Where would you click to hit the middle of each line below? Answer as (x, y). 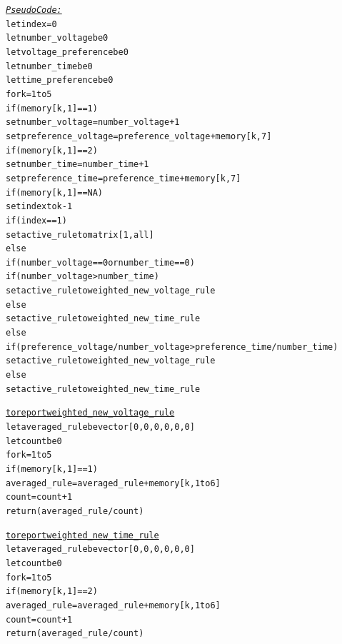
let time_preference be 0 (60, 80)
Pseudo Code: (34, 10)
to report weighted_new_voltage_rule (90, 413)
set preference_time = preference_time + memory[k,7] (124, 178)
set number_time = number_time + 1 (77, 165)
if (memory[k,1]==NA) (55, 192)
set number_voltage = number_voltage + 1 (93, 122)
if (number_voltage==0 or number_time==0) (100, 262)
